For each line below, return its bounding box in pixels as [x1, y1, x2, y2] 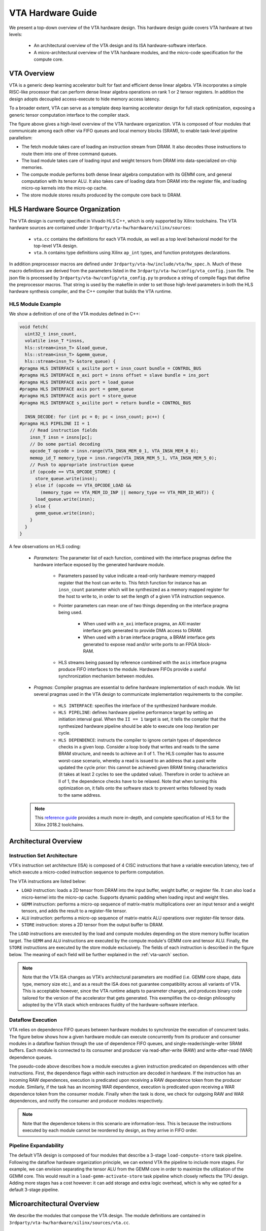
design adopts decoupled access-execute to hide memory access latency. [9, 96, 161, 102]
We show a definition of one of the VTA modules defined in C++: [9, 311, 140, 317]
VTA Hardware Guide [9, 7, 97, 18]
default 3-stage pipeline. [9, 1187, 59, 1193]
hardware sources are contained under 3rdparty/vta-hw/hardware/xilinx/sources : [9, 225, 192, 231]
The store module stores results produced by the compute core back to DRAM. [21, 192, 182, 198]
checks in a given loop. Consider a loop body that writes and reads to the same [58, 744, 219, 749]
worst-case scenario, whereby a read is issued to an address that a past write [58, 757, 217, 763]
